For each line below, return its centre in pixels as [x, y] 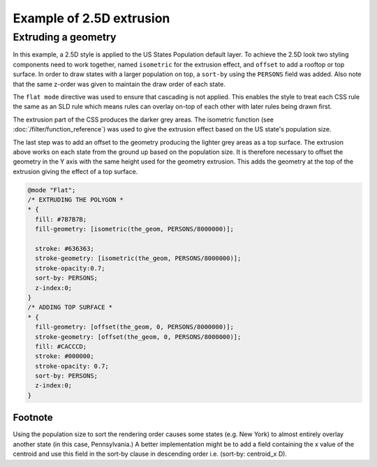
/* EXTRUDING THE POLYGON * [75, 200]
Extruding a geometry [65, 37]
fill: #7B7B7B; [61, 219]
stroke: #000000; [65, 356]
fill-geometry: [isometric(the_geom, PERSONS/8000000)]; [134, 229]
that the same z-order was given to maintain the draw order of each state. [119, 84]
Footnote [33, 418]
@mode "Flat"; [52, 190]
